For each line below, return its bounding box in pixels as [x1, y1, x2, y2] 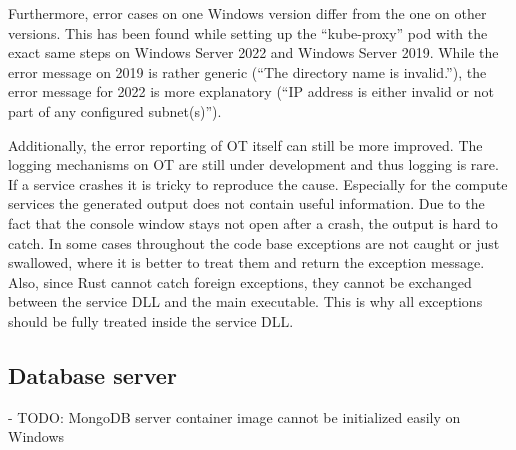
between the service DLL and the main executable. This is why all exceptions [8, 291, 483, 312]
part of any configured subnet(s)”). [8, 100, 222, 121]
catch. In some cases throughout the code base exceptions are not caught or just [8, 232, 500, 253]
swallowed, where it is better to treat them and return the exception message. [8, 252, 485, 273]
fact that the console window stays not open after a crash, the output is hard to [8, 212, 498, 233]
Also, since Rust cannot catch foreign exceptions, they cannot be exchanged [8, 271, 472, 292]
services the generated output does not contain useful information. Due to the [8, 193, 485, 214]
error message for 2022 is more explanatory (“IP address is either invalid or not [8, 81, 494, 102]
